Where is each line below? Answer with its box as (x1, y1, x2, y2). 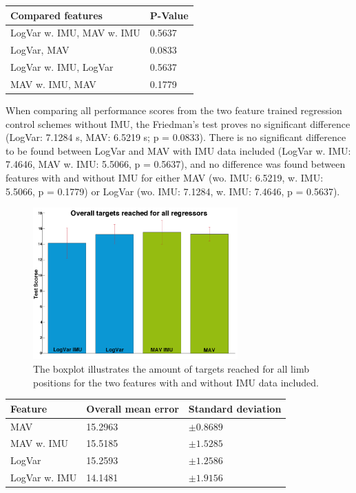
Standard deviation (188, 401, 282, 415)
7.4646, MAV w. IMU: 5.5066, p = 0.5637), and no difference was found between (6, 157, 346, 171)
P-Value (149, 8, 189, 22)
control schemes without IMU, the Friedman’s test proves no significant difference (6, 116, 350, 131)
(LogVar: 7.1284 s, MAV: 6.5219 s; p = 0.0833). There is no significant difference (6, 130, 346, 144)
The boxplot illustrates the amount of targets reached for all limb (33, 361, 309, 375)
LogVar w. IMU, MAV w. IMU (10, 25, 140, 40)
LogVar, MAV (10, 43, 70, 57)
